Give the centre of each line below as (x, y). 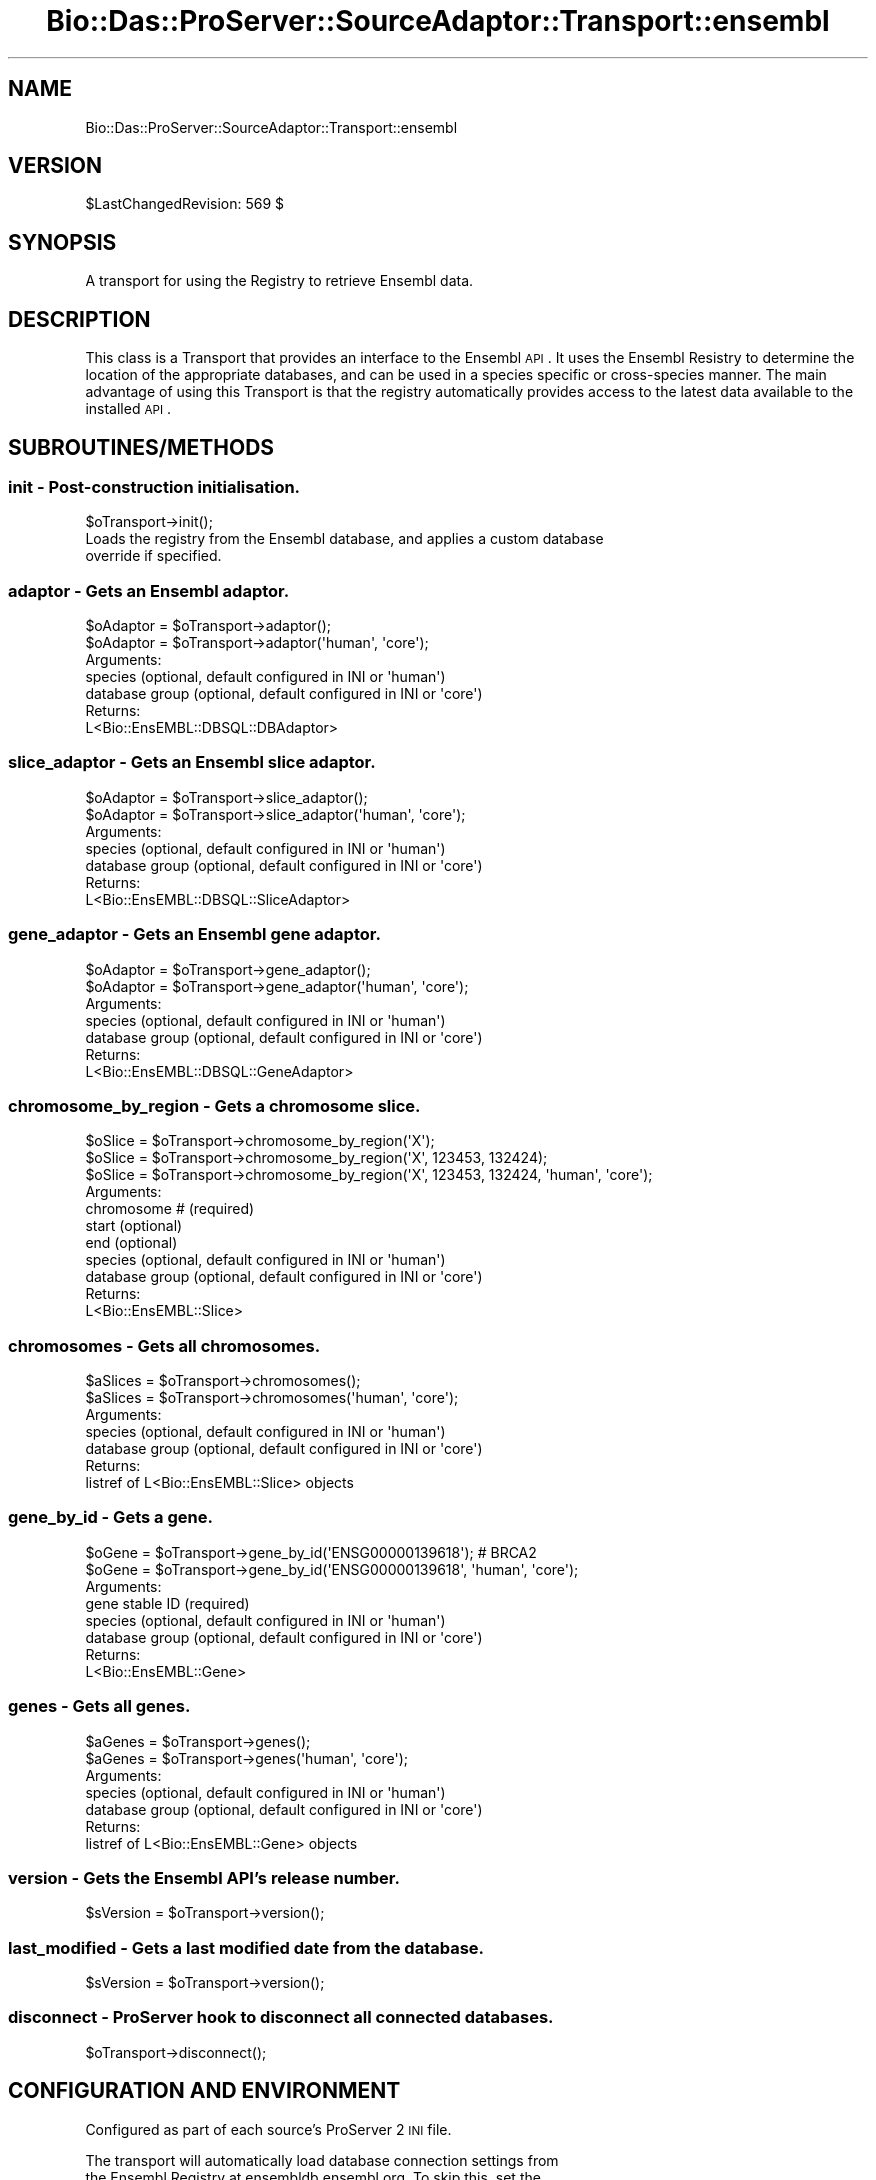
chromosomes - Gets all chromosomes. (164, 1345)
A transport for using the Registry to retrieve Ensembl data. (279, 281)
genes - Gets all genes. (99, 1706)
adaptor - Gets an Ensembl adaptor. (149, 590)
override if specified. (153, 556)
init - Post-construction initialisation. (154, 486)
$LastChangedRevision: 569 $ (185, 204)
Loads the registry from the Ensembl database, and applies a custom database (344, 539)
